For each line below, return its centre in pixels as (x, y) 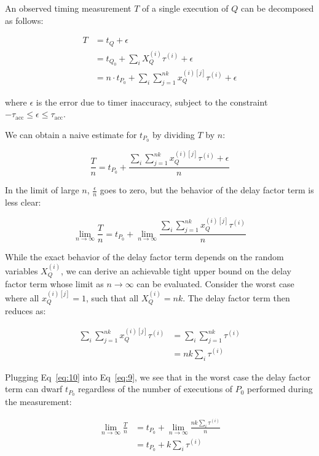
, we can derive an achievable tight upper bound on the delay (176, 270)
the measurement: (38, 401)
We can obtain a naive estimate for (71, 134)
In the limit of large (42, 190)
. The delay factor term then (236, 297)
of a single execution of (185, 8)
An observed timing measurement (68, 8)
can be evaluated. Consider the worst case (215, 284)
